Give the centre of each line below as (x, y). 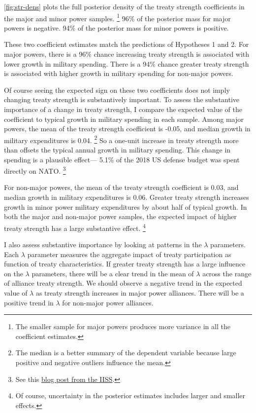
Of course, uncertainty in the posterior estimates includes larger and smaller (130, 395)
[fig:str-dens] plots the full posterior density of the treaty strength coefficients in (124, 6)
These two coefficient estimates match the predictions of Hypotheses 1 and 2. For (127, 44)
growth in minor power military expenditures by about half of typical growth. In (126, 206)
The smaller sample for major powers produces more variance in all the (123, 326)
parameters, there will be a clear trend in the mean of (113, 273)
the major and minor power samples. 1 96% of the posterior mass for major (117, 17)
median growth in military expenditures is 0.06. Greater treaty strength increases (127, 197)
